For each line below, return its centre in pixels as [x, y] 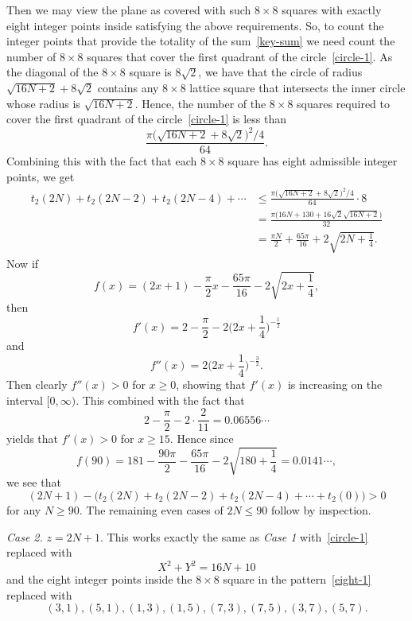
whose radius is [43, 103]
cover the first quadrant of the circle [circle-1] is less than [147, 119]
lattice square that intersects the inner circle [297, 87]
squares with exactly [332, 10]
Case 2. [25, 536]
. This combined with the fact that [160, 400]
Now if [23, 263]
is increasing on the [335, 384]
